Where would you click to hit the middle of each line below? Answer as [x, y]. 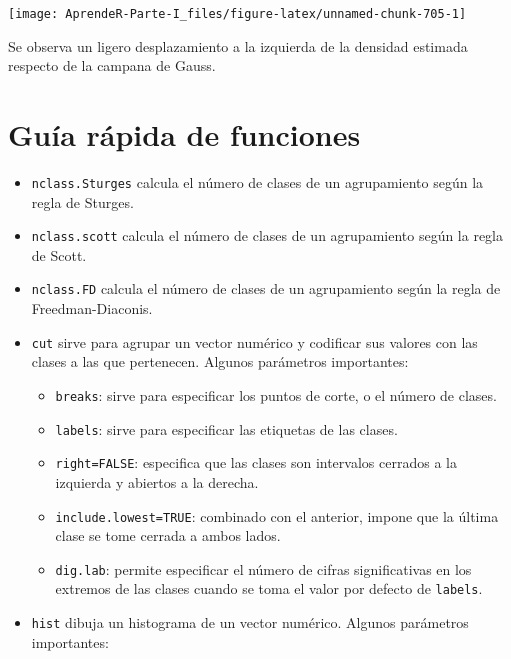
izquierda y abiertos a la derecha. [157, 481]
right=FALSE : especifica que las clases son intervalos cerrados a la [256, 462]
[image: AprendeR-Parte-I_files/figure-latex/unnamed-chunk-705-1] [237, 14]
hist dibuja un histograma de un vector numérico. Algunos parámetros [250, 622]
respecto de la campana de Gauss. [112, 65]
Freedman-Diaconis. [92, 308]
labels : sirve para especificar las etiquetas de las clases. [226, 428]
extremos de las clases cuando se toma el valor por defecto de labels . [269, 588]
